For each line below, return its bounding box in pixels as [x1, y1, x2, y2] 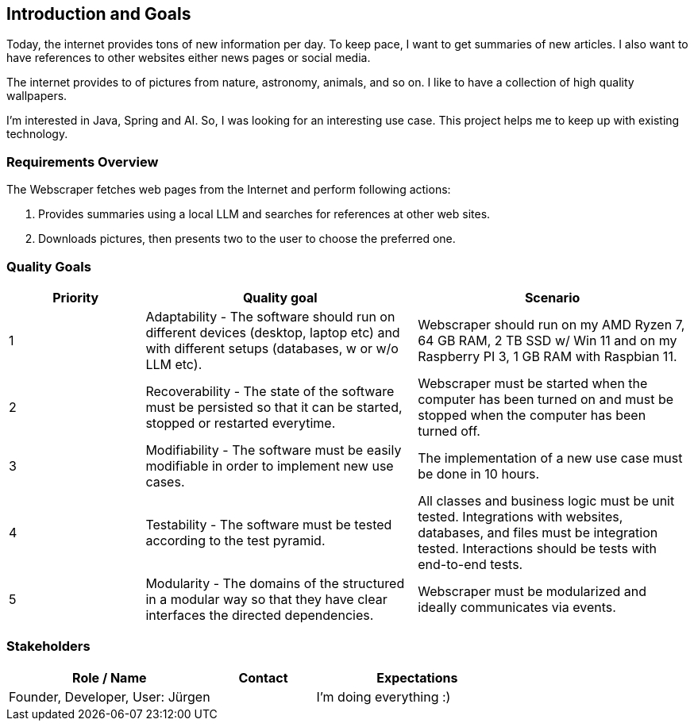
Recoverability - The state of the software [145, 383, 395, 399]
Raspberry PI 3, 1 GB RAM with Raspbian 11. [418, 348, 677, 364]
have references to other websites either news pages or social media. [6, 51, 371, 65]
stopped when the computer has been [418, 406, 646, 423]
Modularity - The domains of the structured [145, 575, 405, 591]
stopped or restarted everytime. [145, 414, 336, 431]
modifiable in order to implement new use [145, 457, 394, 474]
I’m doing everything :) [316, 688, 451, 705]
